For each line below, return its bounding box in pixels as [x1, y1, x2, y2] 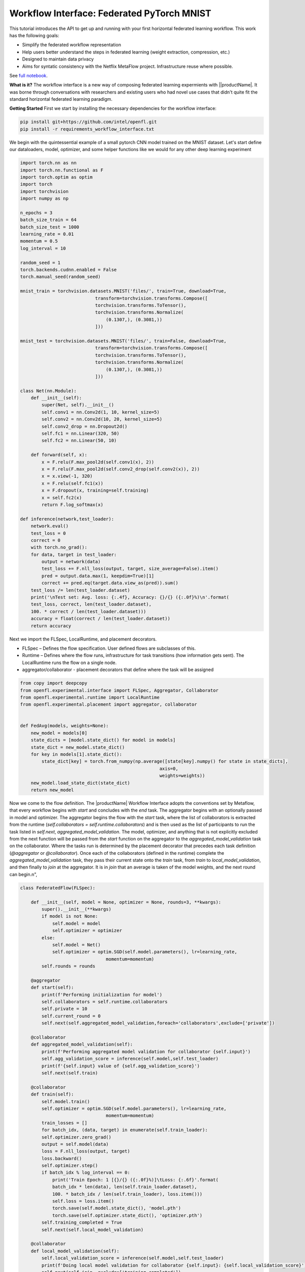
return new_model [30, 787, 74, 793]
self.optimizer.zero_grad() [41, 1134, 112, 1140]
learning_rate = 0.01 [20, 232, 74, 237]
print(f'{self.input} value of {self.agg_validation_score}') [41, 1063, 200, 1068]
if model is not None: [41, 913, 99, 919]
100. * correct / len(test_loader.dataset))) [30, 609, 146, 614]
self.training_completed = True [41, 1220, 122, 1226]
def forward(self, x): [30, 452, 87, 458]
